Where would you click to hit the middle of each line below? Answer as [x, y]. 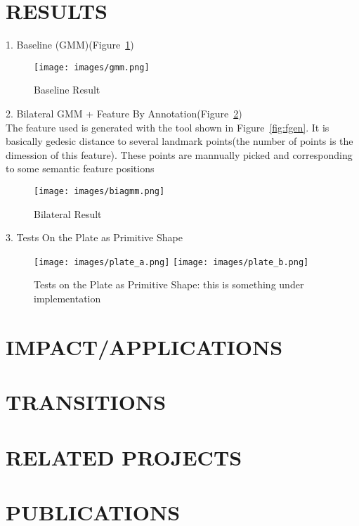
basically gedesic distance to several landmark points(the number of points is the [179, 141]
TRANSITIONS [86, 402]
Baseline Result [67, 90]
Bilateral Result [68, 213]
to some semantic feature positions [80, 168]
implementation [67, 299]
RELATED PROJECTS [124, 457]
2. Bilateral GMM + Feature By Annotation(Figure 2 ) [124, 113]
